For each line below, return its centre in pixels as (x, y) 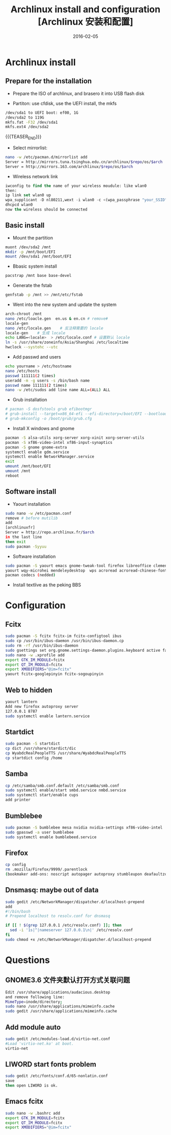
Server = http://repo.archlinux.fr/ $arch (50, 532)
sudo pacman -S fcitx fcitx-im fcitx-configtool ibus (64, 636)
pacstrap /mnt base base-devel (38, 276)
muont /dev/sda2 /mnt (28, 247)
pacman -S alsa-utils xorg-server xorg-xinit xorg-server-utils (75, 438)
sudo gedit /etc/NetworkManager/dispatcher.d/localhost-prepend (75, 902)
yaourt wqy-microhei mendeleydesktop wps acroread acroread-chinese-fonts (87, 571)
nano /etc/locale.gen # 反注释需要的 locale (54, 328)
